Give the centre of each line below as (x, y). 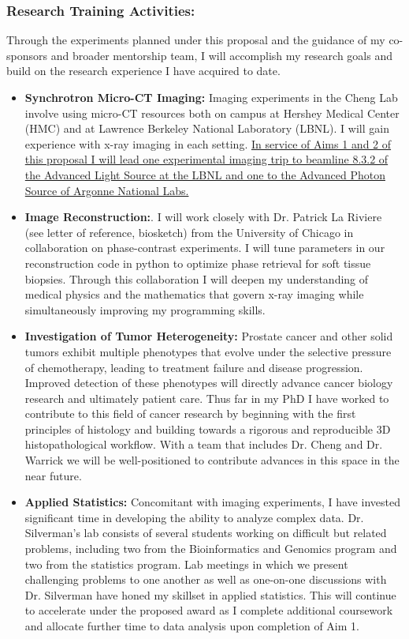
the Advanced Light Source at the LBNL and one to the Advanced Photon (205, 174)
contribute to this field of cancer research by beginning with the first (190, 413)
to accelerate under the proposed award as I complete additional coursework (209, 610)
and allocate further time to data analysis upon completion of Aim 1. (192, 626)
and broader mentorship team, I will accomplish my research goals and (221, 55)
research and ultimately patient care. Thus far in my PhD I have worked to (207, 398)
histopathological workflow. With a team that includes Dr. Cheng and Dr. (204, 444)
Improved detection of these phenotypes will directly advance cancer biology (209, 383)
